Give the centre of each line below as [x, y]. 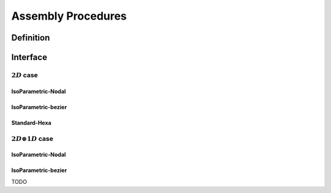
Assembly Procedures [69, 16]
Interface [29, 57]
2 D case [25, 75]
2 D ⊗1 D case [32, 138]
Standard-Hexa [31, 123]
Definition [31, 38]
